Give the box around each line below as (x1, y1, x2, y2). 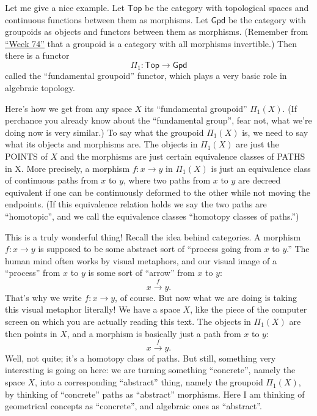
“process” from (5, 266, 60, 279)
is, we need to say (242, 125, 308, 138)
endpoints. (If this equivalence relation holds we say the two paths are (5, 198, 267, 210)
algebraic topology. (5, 81, 75, 94)
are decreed (238, 174, 281, 187)
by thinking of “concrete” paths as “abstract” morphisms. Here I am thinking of (5, 387, 305, 400)
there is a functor (5, 49, 70, 62)
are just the (236, 138, 279, 150)
